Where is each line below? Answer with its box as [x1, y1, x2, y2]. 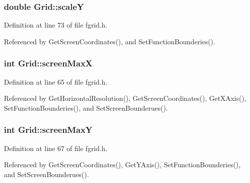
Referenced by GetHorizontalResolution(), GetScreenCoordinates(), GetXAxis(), [4, 93, 247, 103]
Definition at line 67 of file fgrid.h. [4, 143, 107, 153]
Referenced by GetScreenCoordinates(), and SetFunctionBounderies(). [4, 36, 216, 46]
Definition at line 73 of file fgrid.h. [4, 20, 107, 30]
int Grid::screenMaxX [4, 57, 93, 69]
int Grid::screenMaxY [4, 123, 93, 136]
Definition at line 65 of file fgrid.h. [4, 76, 107, 87]
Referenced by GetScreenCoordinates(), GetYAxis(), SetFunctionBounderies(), [4, 159, 241, 170]
